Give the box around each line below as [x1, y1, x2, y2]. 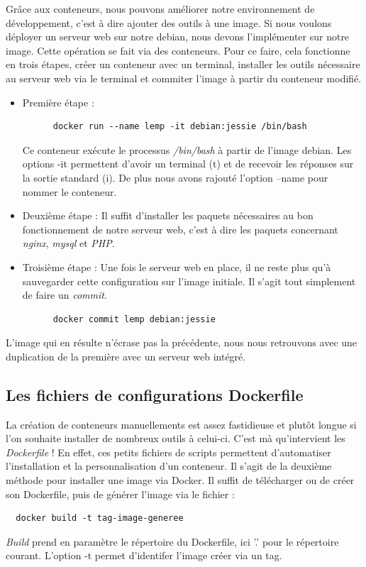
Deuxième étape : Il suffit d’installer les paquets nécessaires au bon [22, 208, 314, 223]
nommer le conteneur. [22, 184, 117, 199]
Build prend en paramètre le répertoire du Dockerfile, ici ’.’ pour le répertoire [6, 534, 339, 549]
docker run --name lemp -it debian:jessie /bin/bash [52, 121, 307, 132]
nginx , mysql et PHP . [22, 236, 115, 251]
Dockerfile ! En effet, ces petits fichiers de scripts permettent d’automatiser [6, 444, 331, 459]
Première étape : [22, 94, 94, 109]
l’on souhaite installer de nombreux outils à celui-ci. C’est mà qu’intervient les [6, 431, 345, 446]
